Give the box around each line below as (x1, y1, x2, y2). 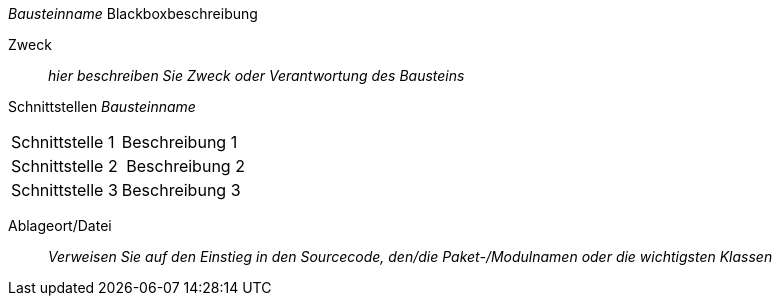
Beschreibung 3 (121, 180, 241, 200)
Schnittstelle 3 (11, 180, 118, 200)
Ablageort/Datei (8, 217, 112, 234)
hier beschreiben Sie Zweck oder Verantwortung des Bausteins (48, 67, 465, 84)
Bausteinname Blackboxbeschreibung (8, 5, 258, 22)
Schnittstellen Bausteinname (8, 98, 196, 115)
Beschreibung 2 (126, 156, 245, 176)
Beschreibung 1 (121, 132, 238, 152)
